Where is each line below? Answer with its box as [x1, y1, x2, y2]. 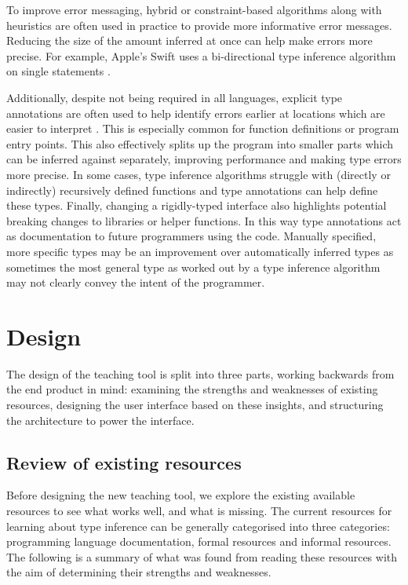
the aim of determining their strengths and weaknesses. [6, 564, 271, 580]
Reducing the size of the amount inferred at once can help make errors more [6, 32, 373, 49]
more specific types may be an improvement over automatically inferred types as [6, 243, 394, 259]
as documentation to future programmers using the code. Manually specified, [6, 228, 377, 244]
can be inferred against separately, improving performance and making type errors [6, 151, 402, 167]
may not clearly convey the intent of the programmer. [6, 274, 265, 291]
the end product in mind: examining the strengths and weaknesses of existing [6, 381, 378, 397]
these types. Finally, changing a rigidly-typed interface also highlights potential [6, 197, 387, 214]
